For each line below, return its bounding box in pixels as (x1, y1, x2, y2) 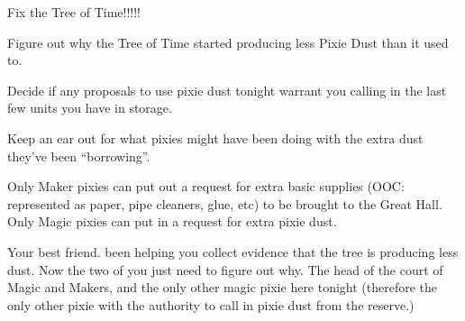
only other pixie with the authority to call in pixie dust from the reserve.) (7, 295, 415, 314)
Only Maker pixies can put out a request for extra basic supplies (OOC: (7, 177, 405, 196)
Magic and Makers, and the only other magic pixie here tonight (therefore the (7, 278, 438, 297)
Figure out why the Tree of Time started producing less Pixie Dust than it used (7, 32, 449, 51)
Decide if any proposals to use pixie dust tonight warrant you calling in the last (7, 80, 447, 99)
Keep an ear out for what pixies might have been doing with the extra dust (7, 128, 424, 147)
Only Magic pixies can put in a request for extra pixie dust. (7, 212, 337, 231)
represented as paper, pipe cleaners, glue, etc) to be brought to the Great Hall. (7, 194, 442, 213)
